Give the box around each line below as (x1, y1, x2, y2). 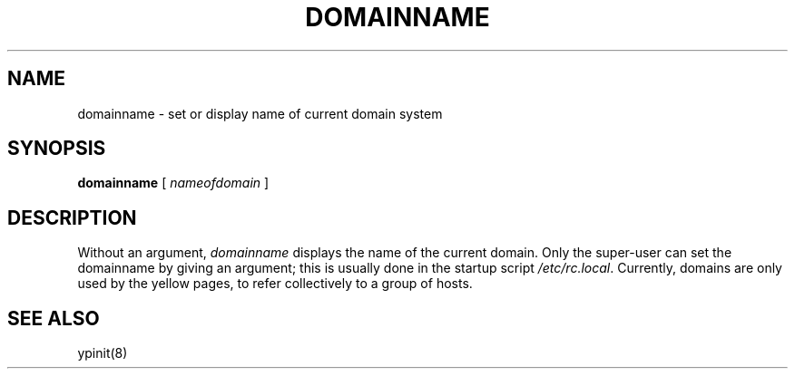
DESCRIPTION (7, 206, 137, 229)
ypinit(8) (77, 345, 128, 362)
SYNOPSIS (7, 137, 106, 160)
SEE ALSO (7, 306, 100, 330)
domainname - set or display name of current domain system (77, 105, 443, 121)
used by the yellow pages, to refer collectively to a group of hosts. (77, 275, 473, 292)
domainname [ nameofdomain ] (77, 175, 270, 191)
